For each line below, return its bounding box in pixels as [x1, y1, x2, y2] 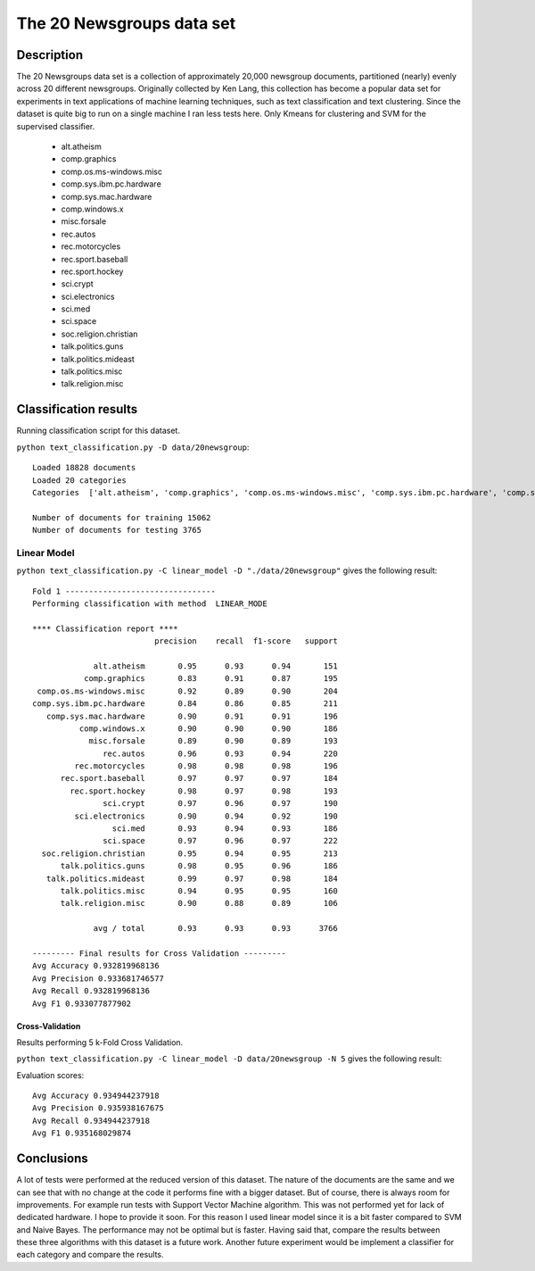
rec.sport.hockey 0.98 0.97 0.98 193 [70, 785, 338, 796]
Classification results [16, 402, 138, 417]
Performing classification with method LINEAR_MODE [32, 599, 267, 609]
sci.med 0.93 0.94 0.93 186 [111, 824, 338, 834]
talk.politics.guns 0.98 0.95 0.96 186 [60, 861, 338, 871]
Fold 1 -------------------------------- [32, 586, 216, 596]
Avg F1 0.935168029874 [32, 1128, 132, 1138]
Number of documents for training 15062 [32, 512, 211, 522]
